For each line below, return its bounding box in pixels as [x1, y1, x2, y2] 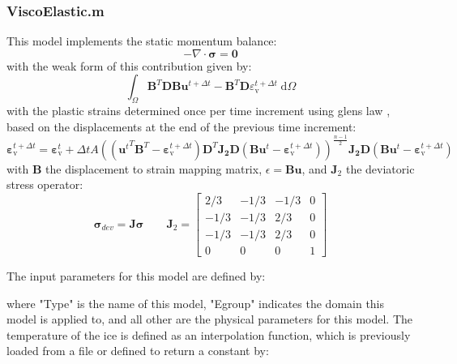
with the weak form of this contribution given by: [6, 57, 252, 74]
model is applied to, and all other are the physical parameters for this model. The [6, 310, 413, 328]
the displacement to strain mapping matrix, [45, 160, 263, 177]
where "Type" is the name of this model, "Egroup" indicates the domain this [6, 294, 385, 311]
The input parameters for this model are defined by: [6, 268, 266, 285]
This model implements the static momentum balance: [6, 32, 277, 49]
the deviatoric [345, 160, 415, 177]
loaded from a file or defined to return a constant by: [6, 342, 269, 359]
